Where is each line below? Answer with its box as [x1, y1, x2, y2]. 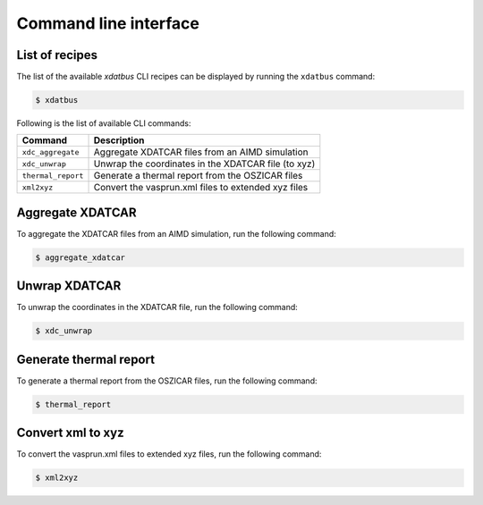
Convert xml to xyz [16, 425, 124, 441]
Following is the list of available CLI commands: [16, 118, 191, 129]
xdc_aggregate [21, 147, 80, 156]
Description [93, 134, 145, 147]
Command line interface [16, 13, 200, 33]
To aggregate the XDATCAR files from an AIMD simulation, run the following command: [16, 228, 337, 239]
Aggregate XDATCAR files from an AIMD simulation [93, 146, 309, 158]
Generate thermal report [16, 351, 156, 366]
